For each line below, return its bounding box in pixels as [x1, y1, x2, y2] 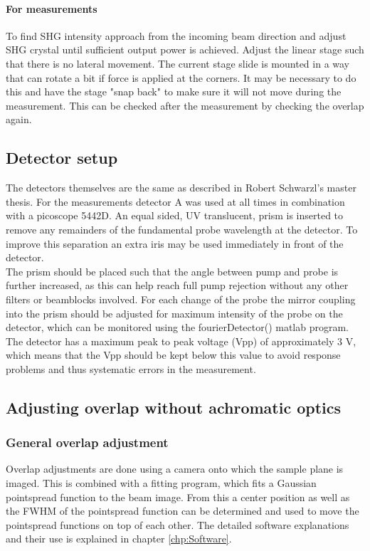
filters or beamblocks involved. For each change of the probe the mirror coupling [6, 291, 356, 306]
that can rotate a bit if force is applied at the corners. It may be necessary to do [6, 70, 356, 85]
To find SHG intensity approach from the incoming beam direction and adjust [6, 28, 347, 43]
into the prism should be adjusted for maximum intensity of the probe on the [6, 305, 343, 320]
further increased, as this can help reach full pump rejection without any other [6, 278, 349, 293]
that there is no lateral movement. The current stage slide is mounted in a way [6, 56, 350, 70]
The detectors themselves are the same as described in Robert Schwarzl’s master [6, 180, 356, 195]
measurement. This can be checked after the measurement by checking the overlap [6, 98, 364, 112]
